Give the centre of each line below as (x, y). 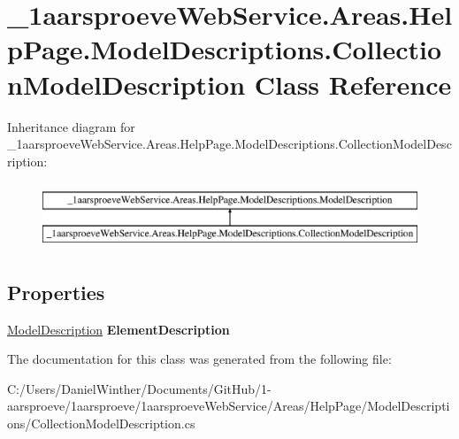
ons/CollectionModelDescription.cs (101, 424)
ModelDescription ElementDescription (119, 329)
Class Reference (353, 84)
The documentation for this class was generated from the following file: (199, 359)
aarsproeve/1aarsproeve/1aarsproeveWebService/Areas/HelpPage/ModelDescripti (229, 406)
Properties (56, 292)
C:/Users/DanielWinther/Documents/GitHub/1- (139, 388)
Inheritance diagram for (71, 126)
